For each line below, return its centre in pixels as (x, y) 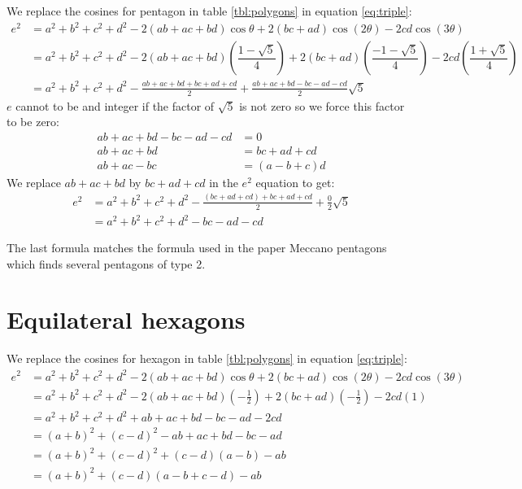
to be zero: (33, 122)
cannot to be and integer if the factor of (115, 105)
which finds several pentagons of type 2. (106, 263)
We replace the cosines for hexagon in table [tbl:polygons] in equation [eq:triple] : (207, 358)
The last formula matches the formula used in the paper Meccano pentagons (197, 248)
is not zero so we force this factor (322, 105)
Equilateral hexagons (126, 319)
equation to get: (295, 182)
